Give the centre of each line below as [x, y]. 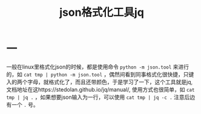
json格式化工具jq [102, 12]
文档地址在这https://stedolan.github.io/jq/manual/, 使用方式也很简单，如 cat [100, 89]
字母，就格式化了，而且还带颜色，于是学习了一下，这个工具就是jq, [110, 82]
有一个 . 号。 [23, 104]
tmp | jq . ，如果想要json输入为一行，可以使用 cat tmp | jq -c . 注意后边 [101, 97]
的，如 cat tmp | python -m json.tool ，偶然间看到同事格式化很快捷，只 [97, 74]
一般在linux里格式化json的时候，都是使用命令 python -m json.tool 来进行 [98, 67]
